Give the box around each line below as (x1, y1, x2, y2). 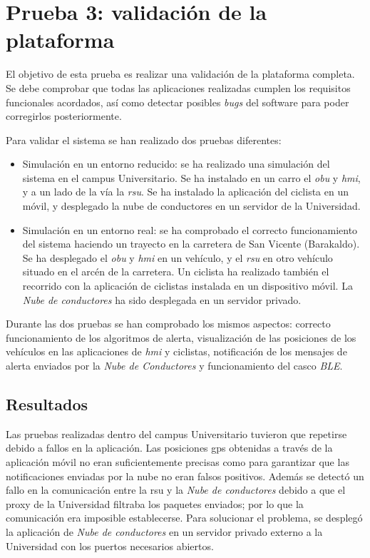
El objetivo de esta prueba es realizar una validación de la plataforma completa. (6, 66, 355, 81)
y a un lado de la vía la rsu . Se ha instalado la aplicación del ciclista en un (22, 184, 349, 199)
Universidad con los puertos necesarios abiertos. (6, 538, 214, 553)
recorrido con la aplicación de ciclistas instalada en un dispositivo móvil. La (22, 278, 353, 293)
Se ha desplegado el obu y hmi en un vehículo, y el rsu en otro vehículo (22, 250, 333, 265)
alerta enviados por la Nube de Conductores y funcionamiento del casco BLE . (6, 358, 343, 372)
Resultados (6, 392, 88, 415)
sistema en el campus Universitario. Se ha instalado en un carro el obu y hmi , (22, 170, 361, 185)
